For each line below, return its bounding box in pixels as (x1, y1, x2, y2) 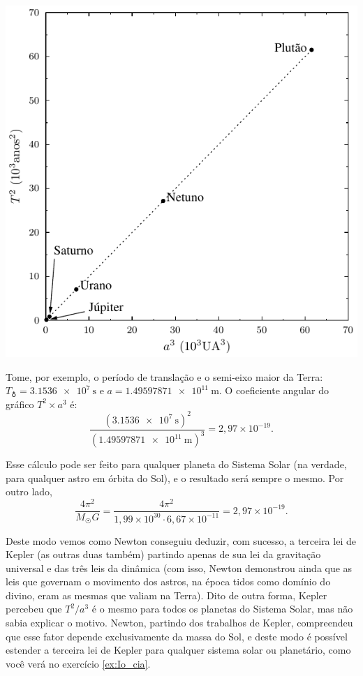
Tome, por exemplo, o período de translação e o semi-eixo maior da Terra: (6, 369, 323, 384)
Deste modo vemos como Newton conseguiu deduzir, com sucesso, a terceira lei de (6, 533, 356, 548)
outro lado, (6, 484, 52, 499)
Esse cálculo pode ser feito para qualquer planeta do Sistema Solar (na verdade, (6, 457, 347, 472)
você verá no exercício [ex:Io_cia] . (6, 656, 151, 670)
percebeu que (6, 601, 62, 616)
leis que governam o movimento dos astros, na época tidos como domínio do (6, 574, 331, 589)
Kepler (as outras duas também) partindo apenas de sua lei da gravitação (6, 547, 321, 562)
